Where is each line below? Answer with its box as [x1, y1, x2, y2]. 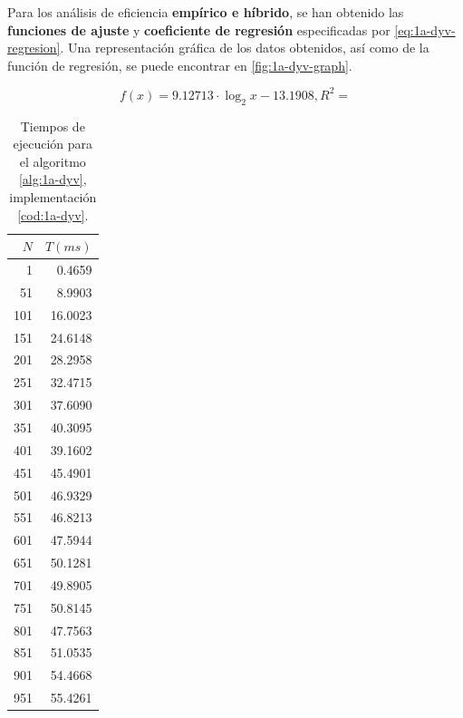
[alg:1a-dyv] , [18, 170, 87, 189]
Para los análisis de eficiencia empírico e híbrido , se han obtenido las [7, 3, 404, 21]
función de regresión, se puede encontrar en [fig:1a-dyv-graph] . [7, 55, 352, 74]
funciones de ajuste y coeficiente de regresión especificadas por [7, 20, 391, 39]
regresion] [7, 38, 61, 57]
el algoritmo [19, 151, 86, 170]
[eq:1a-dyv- [394, 20, 456, 39]
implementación [9, 188, 97, 207]
